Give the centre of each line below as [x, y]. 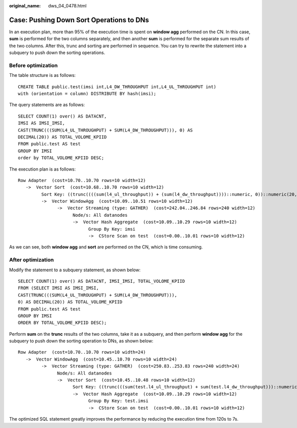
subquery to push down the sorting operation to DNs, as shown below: [81, 341]
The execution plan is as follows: [43, 169]
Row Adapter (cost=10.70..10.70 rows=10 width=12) [82, 180]
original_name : [25, 6]
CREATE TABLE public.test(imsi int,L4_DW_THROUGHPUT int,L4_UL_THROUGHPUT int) [117, 87]
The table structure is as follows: [43, 75]
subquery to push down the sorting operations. [57, 53]
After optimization [31, 260]
